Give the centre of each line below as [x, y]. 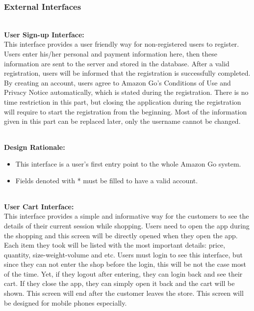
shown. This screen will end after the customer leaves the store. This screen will [124, 293]
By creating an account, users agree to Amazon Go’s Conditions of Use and [117, 82]
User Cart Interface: [39, 206]
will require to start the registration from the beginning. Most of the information [126, 111]
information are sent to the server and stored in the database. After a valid [117, 63]
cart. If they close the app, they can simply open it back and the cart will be [119, 283]
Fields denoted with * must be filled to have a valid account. [107, 180]
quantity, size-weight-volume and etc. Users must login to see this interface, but [123, 254]
